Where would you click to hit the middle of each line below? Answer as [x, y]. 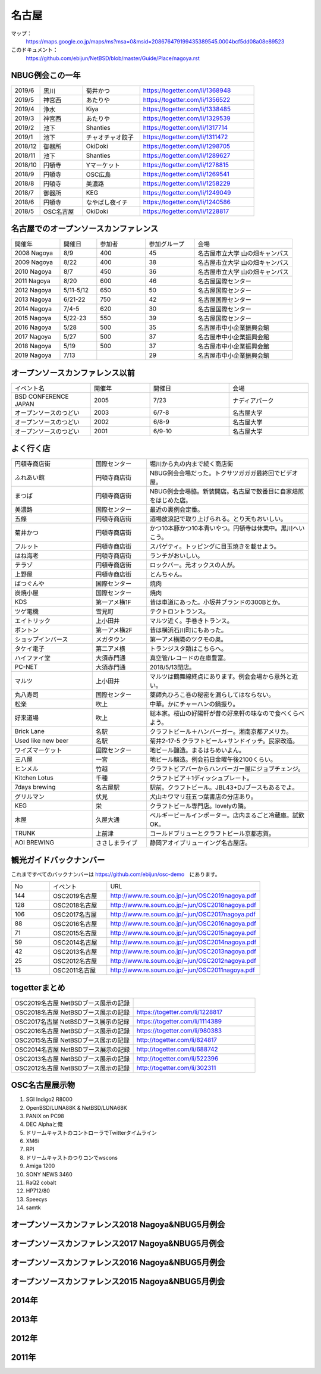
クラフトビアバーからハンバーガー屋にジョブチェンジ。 [227, 769]
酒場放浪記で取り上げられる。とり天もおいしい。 [218, 519]
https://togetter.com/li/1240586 [187, 202]
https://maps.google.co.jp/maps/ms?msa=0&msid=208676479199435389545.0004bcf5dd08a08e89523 [155, 41]
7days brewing [35, 787]
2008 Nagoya [34, 253]
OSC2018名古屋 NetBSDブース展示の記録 [72, 1012]
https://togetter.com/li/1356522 [187, 99]
